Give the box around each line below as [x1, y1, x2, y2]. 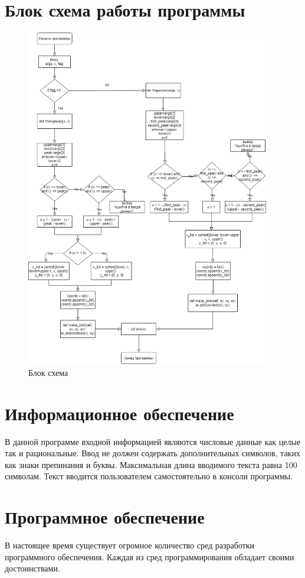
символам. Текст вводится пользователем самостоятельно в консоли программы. [5, 470, 293, 482]
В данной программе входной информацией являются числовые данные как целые [5, 435, 301, 447]
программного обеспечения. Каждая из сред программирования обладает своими [5, 550, 294, 563]
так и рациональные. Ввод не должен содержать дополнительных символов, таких [5, 447, 300, 459]
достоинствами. [5, 562, 60, 574]
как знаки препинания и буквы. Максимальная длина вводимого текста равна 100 [5, 458, 297, 470]
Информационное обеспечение [5, 401, 234, 425]
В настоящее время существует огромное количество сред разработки [5, 539, 255, 551]
